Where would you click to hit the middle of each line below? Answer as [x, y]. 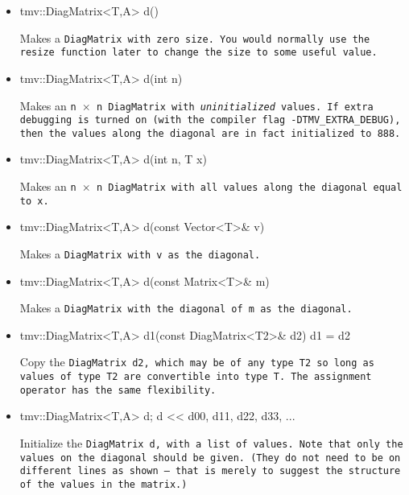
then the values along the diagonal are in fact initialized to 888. [210, 133]
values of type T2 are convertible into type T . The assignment [196, 377]
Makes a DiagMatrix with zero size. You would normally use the [195, 37]
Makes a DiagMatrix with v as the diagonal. [140, 253]
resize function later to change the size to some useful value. [198, 53]
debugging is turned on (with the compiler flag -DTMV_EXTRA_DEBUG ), [210, 120]
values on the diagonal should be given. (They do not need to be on [210, 458]
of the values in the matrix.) [103, 485]
